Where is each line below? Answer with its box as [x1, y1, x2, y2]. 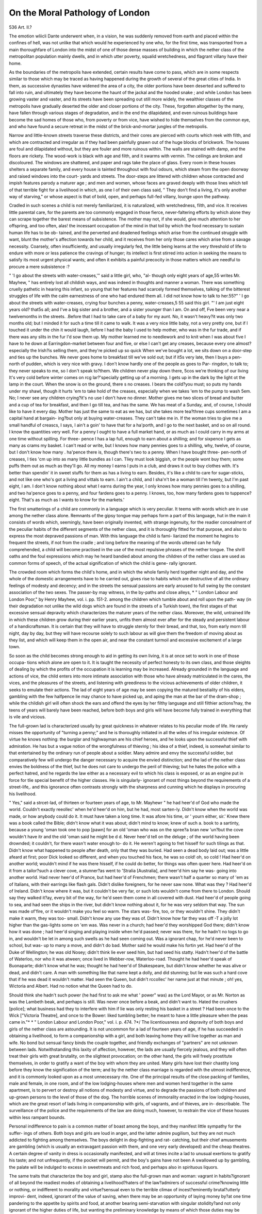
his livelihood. [9, 791, 36, 796]
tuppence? [230, 490, 252, 496]
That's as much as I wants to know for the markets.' [21, 497, 125, 503]
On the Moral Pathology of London [9, 7, 150, 18]
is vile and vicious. [9, 714, 46, 720]
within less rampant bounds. [9, 1114, 65, 1120]
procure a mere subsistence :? [9, 264, 70, 270]
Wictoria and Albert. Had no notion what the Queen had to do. [9, 983, 133, 989]
